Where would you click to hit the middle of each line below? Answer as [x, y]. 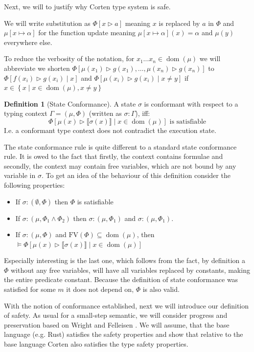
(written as [105, 113]
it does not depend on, [100, 289]
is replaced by [179, 23]
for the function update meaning [87, 33]
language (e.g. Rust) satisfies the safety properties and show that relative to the [124, 334]
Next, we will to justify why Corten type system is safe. [87, 6]
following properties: [35, 185]
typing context [26, 113]
